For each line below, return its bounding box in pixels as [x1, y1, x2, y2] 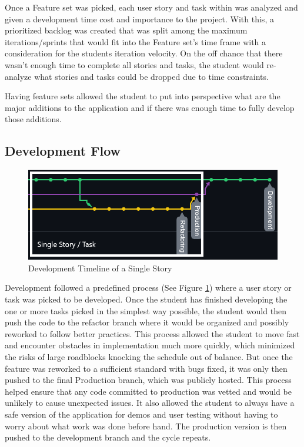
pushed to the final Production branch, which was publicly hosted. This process [5, 374, 292, 386]
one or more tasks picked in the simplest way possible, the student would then [5, 304, 286, 317]
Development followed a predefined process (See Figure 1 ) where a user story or [5, 281, 292, 294]
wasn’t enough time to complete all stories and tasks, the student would [5, 58, 264, 70]
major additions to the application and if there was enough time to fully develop [5, 101, 295, 113]
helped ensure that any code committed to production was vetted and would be [5, 385, 292, 397]
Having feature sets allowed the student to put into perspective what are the [5, 90, 280, 102]
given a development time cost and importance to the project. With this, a [5, 12, 274, 25]
